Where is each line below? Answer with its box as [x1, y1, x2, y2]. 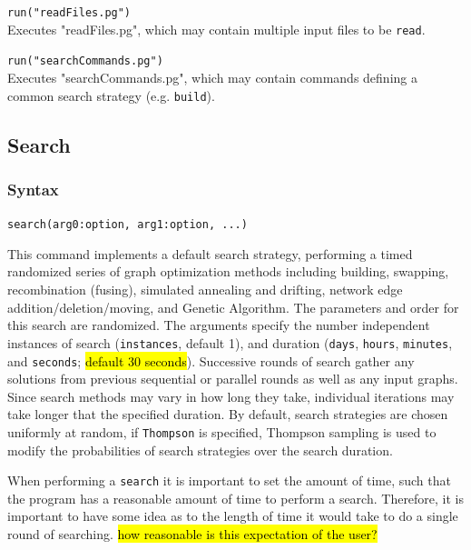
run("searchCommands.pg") [7, 55, 163, 68]
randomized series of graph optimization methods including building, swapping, [7, 262, 449, 281]
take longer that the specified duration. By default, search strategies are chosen [7, 405, 448, 424]
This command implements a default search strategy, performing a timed [7, 244, 413, 263]
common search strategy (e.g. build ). [7, 85, 215, 105]
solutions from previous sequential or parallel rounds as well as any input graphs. [7, 369, 458, 388]
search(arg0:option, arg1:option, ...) [7, 218, 248, 232]
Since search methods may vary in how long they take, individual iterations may [7, 386, 455, 405]
